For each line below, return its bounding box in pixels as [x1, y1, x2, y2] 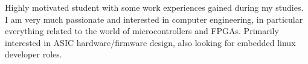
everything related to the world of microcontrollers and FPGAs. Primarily [5, 25, 279, 37]
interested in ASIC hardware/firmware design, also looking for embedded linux [5, 36, 296, 48]
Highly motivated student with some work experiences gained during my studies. [5, 1, 304, 13]
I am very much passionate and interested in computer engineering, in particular [5, 13, 303, 25]
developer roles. [5, 48, 62, 60]
